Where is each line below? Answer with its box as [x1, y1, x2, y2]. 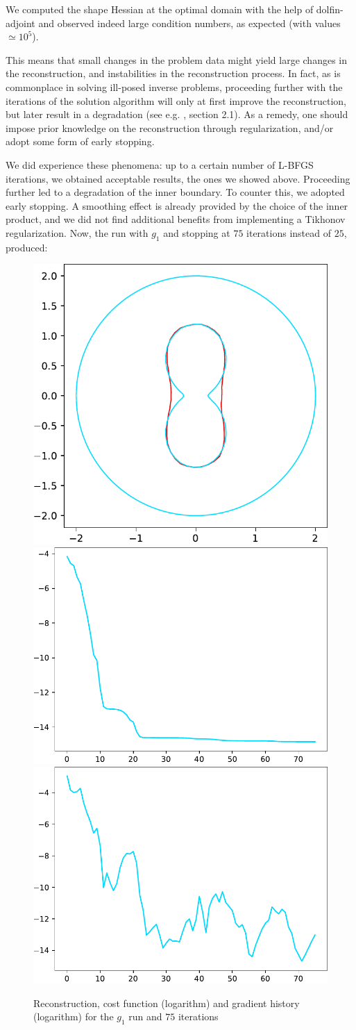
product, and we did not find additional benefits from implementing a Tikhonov [6, 212, 346, 226]
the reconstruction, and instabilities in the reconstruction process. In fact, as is [6, 66, 341, 81]
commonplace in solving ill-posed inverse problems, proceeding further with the [6, 79, 343, 94]
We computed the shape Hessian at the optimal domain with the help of [6, 2, 314, 16]
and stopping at [163, 225, 230, 240]
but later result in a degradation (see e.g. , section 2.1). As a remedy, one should [6, 107, 348, 122]
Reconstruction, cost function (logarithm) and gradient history [33, 995, 300, 1010]
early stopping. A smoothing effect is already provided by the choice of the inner [6, 198, 348, 213]
